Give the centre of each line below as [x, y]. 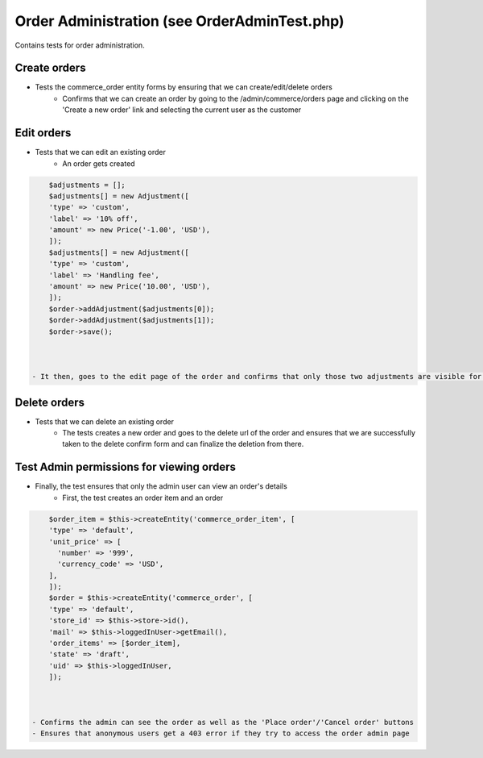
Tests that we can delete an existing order [105, 421]
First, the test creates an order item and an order [143, 498]
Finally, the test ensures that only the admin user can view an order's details [161, 486]
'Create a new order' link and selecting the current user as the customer [182, 110]
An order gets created [99, 163]
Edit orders [43, 133]
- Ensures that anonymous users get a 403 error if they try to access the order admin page [221, 733]
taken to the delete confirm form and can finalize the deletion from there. [183, 444]
